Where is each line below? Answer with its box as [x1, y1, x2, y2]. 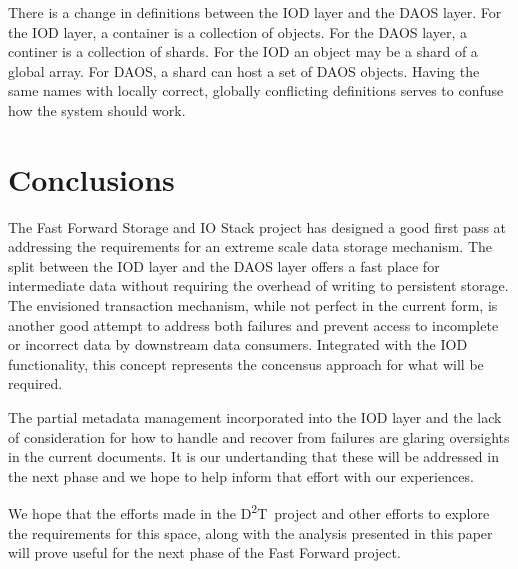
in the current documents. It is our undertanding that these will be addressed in [8, 446, 499, 467]
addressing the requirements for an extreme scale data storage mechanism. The [8, 236, 493, 257]
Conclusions [8, 158, 175, 199]
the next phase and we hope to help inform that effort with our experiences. [8, 465, 474, 486]
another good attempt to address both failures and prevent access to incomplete [8, 314, 499, 335]
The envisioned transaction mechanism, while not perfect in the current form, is [8, 295, 498, 316]
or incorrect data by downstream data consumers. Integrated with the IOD [8, 334, 468, 355]
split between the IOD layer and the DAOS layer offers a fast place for [8, 255, 440, 276]
